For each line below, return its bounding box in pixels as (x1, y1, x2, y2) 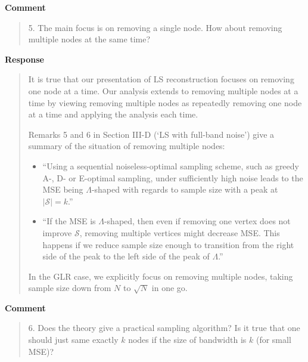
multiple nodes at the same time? (28, 33, 151, 45)
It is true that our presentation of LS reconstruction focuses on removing (28, 73, 294, 85)
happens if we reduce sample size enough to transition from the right (42, 238, 294, 250)
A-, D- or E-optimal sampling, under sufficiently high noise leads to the (42, 171, 303, 184)
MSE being (42, 183, 83, 196)
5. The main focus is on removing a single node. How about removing (28, 21, 282, 33)
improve (42, 226, 72, 239)
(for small (256, 333, 291, 346)
